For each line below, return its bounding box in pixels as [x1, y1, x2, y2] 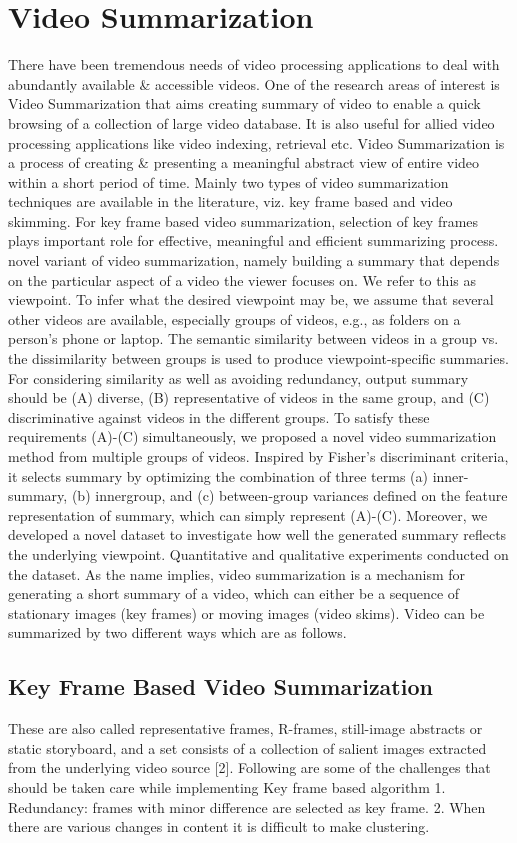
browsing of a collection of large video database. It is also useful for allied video [8, 112, 495, 133]
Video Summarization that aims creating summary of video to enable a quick [8, 93, 481, 114]
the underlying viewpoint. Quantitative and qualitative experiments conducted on [8, 543, 509, 564]
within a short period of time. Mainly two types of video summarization [8, 171, 449, 192]
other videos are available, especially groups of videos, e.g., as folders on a [8, 308, 461, 329]
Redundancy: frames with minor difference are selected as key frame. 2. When [8, 796, 486, 817]
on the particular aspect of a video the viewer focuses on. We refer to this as [8, 269, 476, 290]
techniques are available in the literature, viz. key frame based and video [8, 191, 453, 212]
